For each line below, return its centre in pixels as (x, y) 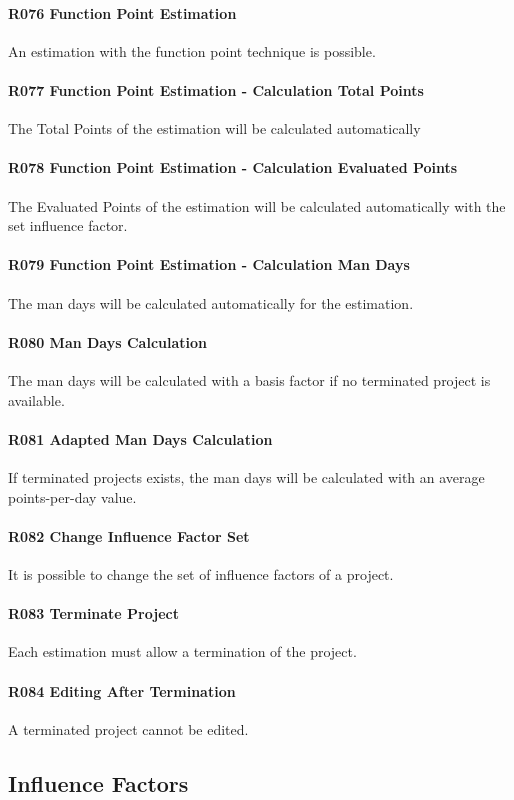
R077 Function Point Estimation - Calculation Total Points (216, 89)
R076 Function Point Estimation (122, 12)
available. (36, 399)
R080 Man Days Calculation (107, 341)
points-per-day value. (72, 496)
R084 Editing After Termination (122, 690)
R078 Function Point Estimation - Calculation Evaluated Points (233, 167)
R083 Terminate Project (93, 613)
